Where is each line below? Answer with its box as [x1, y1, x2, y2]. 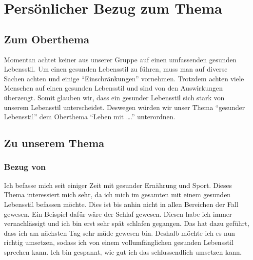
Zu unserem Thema [4, 135, 104, 150]
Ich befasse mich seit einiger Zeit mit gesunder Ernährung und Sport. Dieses [4, 180, 232, 190]
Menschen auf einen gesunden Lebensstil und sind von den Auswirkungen [4, 83, 223, 93]
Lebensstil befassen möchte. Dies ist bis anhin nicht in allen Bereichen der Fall [4, 199, 238, 209]
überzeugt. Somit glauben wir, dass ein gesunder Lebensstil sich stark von [4, 92, 225, 102]
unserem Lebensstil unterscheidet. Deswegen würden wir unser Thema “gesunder [4, 102, 245, 112]
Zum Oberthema [4, 31, 90, 46]
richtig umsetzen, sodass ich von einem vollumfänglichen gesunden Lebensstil [4, 237, 234, 247]
